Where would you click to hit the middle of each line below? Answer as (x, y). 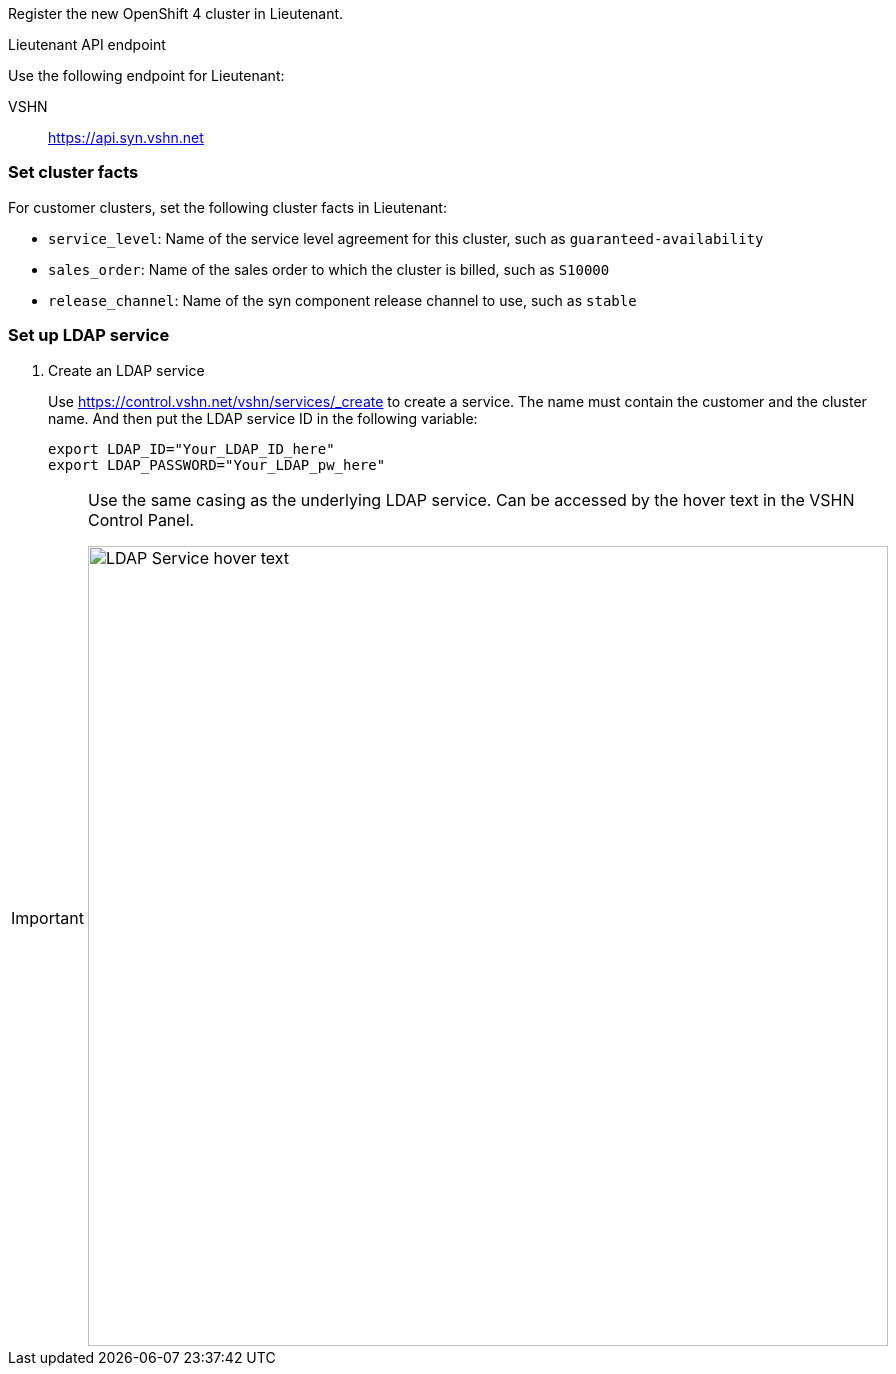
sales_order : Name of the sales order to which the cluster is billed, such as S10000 (329, 269)
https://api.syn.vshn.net (126, 137)
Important (47, 917)
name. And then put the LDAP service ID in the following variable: (263, 418)
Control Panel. (141, 519)
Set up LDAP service (89, 335)
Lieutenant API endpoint (87, 44)
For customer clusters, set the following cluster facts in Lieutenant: (227, 207)
